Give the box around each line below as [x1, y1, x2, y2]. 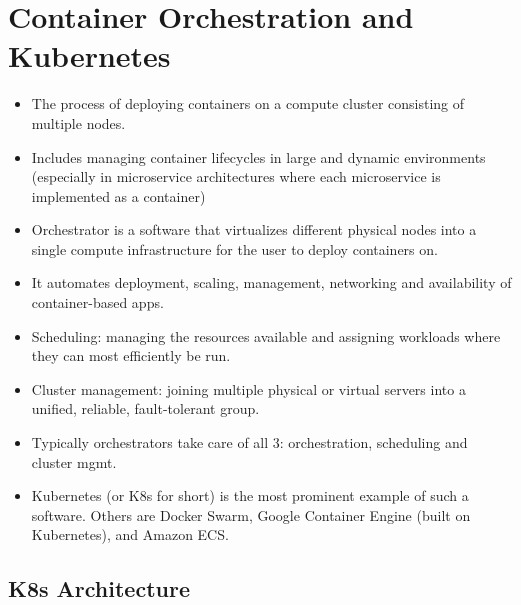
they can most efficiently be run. [31, 345, 231, 366]
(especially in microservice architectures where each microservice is [31, 166, 441, 187]
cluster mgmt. [31, 451, 117, 472]
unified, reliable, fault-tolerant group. [31, 398, 260, 419]
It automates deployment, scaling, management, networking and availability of [31, 272, 512, 293]
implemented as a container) [31, 185, 206, 206]
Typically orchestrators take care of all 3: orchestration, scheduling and [31, 432, 468, 453]
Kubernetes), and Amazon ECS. [31, 524, 229, 545]
